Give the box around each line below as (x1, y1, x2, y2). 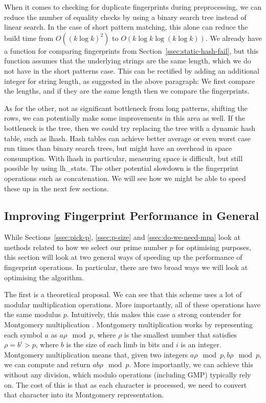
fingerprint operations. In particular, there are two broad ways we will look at (4, 262, 248, 273)
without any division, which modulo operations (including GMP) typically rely (4, 369, 251, 380)
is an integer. (181, 339, 221, 350)
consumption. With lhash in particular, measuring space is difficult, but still (4, 152, 243, 163)
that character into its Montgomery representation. (4, 389, 164, 400)
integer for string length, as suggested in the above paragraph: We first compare (4, 75, 255, 86)
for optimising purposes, (175, 241, 251, 252)
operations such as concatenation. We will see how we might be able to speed (4, 172, 246, 183)
